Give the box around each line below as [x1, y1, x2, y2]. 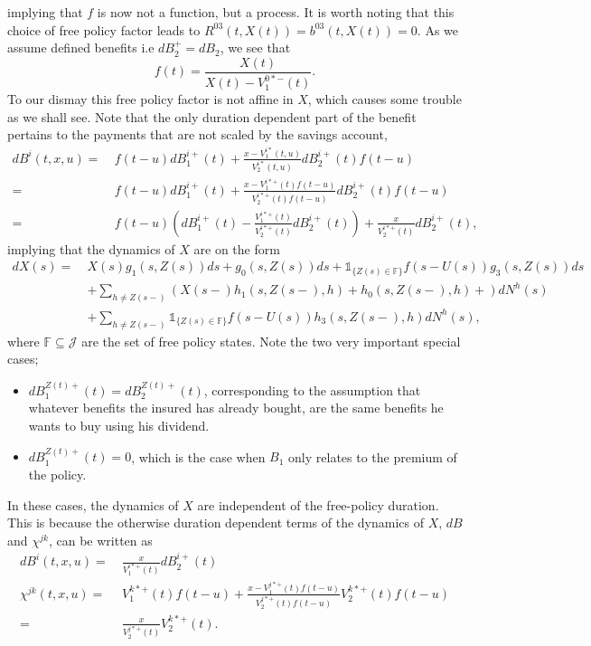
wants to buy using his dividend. [28, 415, 210, 434]
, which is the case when [131, 447, 266, 466]
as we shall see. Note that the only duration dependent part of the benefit [7, 107, 417, 126]
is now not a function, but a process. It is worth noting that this [97, 3, 455, 21]
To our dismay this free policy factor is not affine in [7, 90, 294, 109]
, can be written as [48, 530, 153, 549]
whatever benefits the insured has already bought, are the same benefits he [28, 398, 444, 417]
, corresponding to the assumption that [203, 380, 421, 399]
